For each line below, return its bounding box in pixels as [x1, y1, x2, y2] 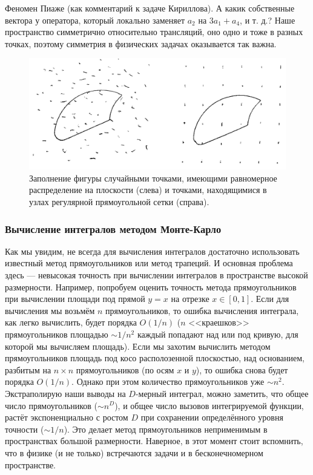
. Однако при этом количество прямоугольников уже [71, 375, 265, 388]
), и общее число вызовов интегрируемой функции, [114, 399, 304, 411]
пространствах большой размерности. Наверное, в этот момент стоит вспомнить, [5, 434, 303, 447]
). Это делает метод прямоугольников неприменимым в [64, 422, 268, 435]
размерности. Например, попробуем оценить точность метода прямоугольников [5, 280, 297, 293]
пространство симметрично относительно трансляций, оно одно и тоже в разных [5, 25, 303, 38]
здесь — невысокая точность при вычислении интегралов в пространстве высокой [5, 269, 308, 281]
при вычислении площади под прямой [5, 292, 145, 305]
